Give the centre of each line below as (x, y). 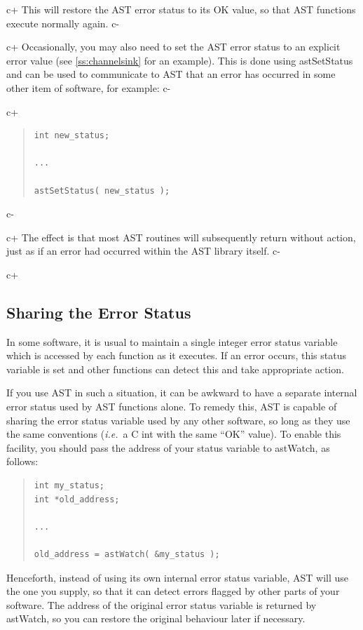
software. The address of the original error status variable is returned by (162, 604)
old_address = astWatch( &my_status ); (127, 555)
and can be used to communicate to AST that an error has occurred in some (171, 74)
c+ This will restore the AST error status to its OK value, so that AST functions (181, 9)
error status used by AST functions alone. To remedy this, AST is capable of (172, 407)
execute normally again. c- (63, 23)
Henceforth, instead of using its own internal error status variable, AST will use (177, 577)
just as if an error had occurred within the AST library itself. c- (143, 251)
